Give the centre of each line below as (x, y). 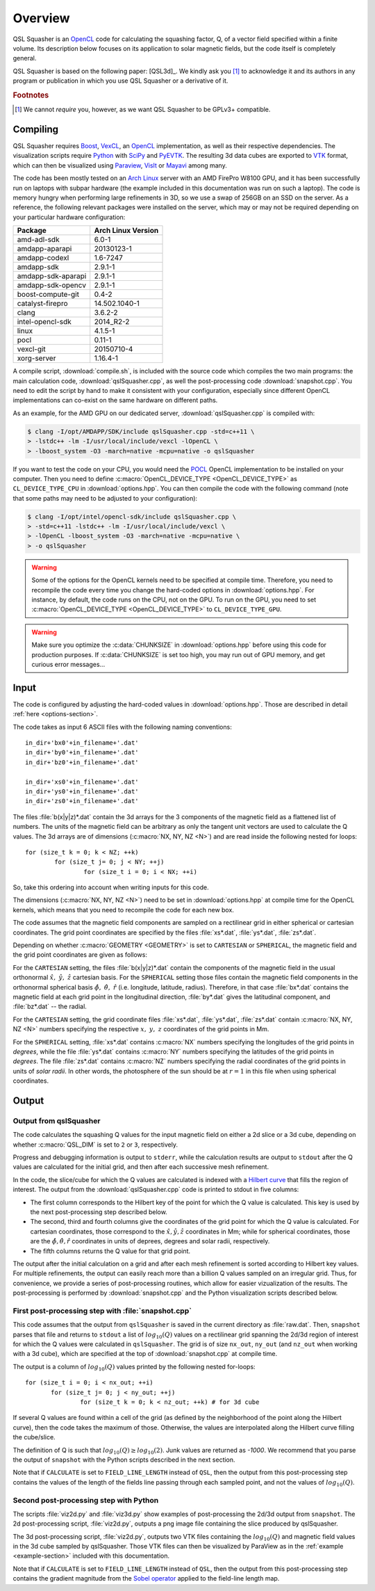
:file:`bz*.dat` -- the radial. (50, 1007)
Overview (41, 18)
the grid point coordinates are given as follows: (80, 955)
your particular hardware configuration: (69, 217)
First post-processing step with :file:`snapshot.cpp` (102, 1311)
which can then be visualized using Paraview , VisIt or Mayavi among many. (120, 165)
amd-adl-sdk (38, 240)
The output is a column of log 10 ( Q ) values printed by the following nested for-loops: (134, 1367)
